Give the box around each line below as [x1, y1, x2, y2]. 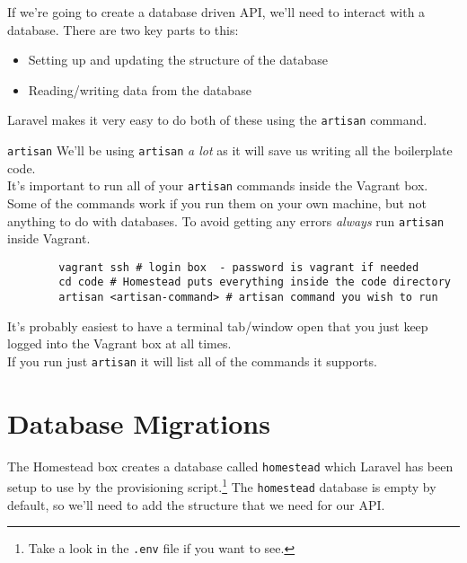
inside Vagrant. [7, 229, 91, 248]
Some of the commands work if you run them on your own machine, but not [7, 193, 427, 212]
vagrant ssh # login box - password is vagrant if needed [58, 260, 419, 274]
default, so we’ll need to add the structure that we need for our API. [7, 495, 385, 514]
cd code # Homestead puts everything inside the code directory [58, 276, 451, 289]
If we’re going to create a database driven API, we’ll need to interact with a [7, 3, 426, 21]
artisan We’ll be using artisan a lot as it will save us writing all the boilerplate [7, 141, 453, 160]
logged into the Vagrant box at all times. [7, 334, 232, 353]
